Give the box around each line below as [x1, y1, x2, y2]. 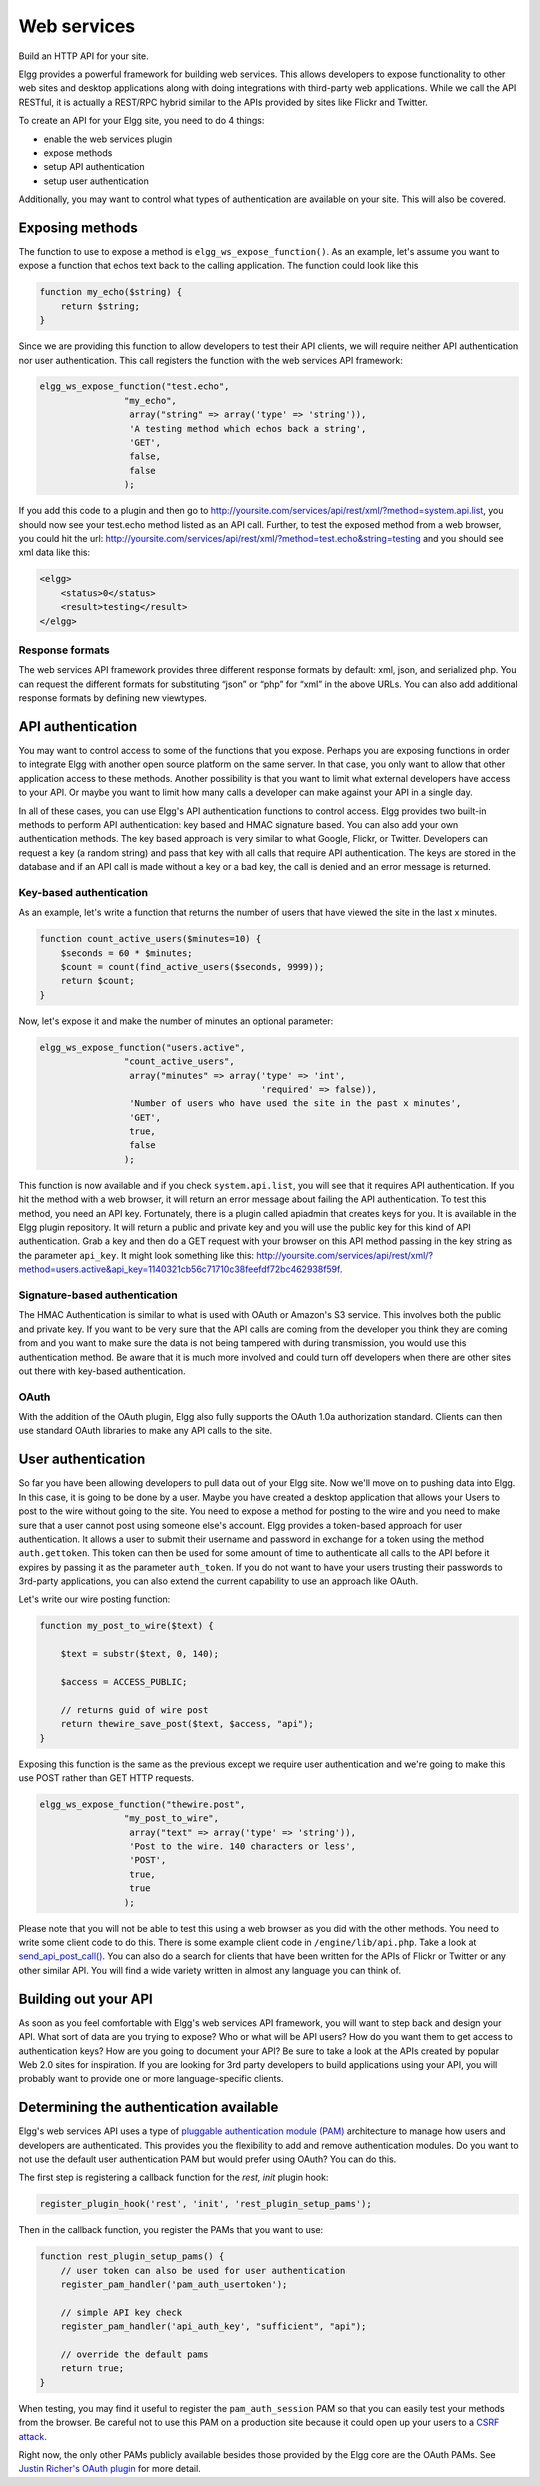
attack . [18, 2430, 47, 2442]
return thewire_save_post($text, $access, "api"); [60, 1718, 314, 1730]
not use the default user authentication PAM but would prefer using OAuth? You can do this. [18, 2153, 397, 2165]
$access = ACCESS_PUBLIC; [60, 1676, 188, 1687]
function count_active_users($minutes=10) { [39, 933, 262, 945]
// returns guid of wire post [60, 1704, 209, 1715]
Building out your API [18, 1990, 154, 2007]
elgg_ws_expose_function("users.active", [39, 1041, 246, 1053]
